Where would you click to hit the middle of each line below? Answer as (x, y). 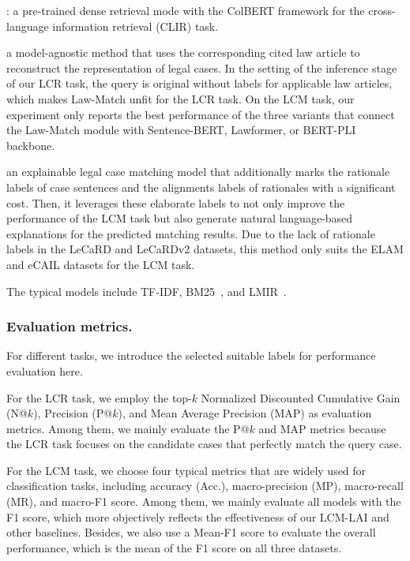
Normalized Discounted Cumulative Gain (301, 397)
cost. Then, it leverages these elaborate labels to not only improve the (176, 202)
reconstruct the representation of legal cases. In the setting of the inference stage (202, 67)
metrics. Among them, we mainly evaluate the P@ (128, 428)
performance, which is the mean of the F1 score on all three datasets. (174, 547)
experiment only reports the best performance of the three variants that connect (201, 114)
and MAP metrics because (322, 428)
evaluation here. (45, 370)
